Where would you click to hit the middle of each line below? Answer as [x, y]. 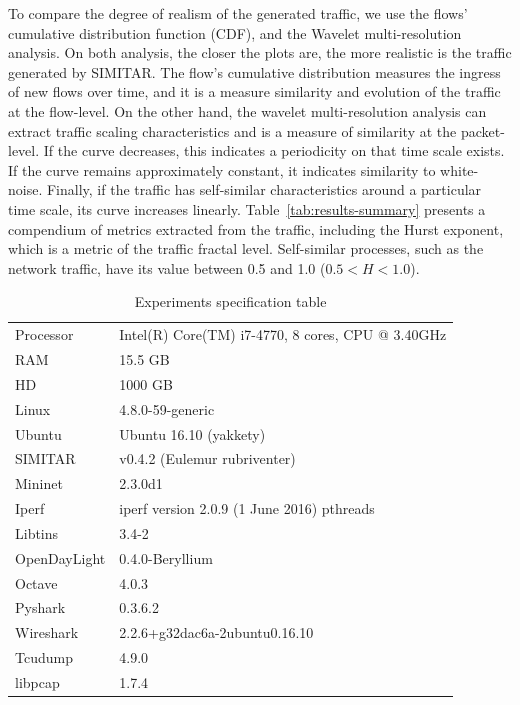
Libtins [37, 532]
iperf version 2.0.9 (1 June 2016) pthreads [247, 508]
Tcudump [44, 657]
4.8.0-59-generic [167, 408]
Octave [36, 582]
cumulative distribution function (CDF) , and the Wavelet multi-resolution [235, 32]
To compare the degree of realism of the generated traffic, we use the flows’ [238, 13]
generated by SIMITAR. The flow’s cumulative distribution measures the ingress [254, 71]
